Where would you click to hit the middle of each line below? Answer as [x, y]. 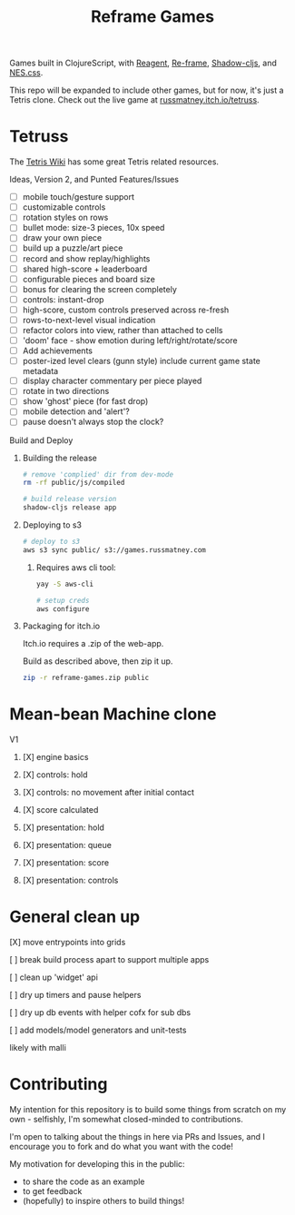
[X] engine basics [55, 757]
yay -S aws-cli [64, 584]
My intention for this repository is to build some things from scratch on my [148, 1110]
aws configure [63, 609]
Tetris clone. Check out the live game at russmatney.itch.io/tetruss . [135, 100]
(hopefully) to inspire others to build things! [103, 1201]
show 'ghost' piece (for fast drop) [85, 401]
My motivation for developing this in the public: [97, 1164]
